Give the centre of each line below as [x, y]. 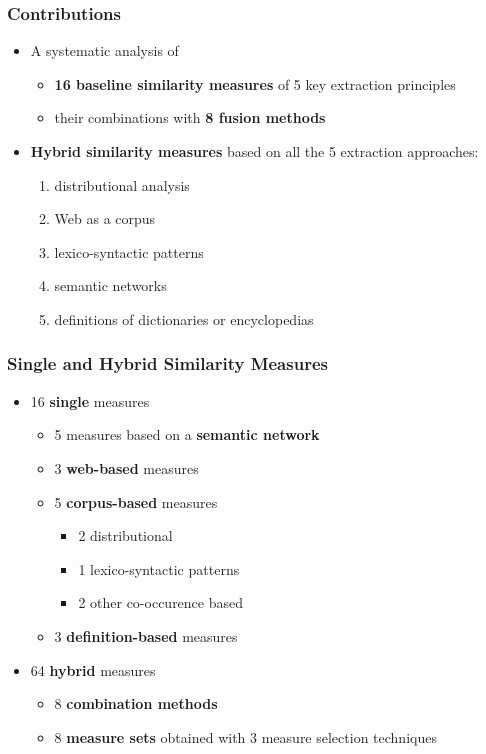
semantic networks [110, 285]
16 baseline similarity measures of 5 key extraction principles [255, 83]
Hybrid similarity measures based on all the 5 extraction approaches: [254, 151]
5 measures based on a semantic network [187, 434]
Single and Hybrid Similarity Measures [167, 363]
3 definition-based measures [146, 635]
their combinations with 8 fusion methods [190, 117]
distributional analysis [122, 184]
